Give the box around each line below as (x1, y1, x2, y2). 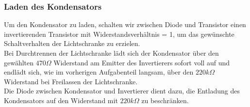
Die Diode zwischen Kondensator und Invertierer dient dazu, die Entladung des (4, 86, 240, 96)
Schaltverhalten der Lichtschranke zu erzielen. (4, 38, 140, 48)
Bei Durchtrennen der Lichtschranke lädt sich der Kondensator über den (4, 48, 219, 58)
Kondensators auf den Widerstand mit (4, 95, 118, 105)
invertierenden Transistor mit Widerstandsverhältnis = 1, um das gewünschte (4, 29, 234, 39)
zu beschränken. (141, 95, 189, 105)
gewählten (4, 57, 34, 67)
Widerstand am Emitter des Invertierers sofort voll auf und (53, 57, 230, 67)
